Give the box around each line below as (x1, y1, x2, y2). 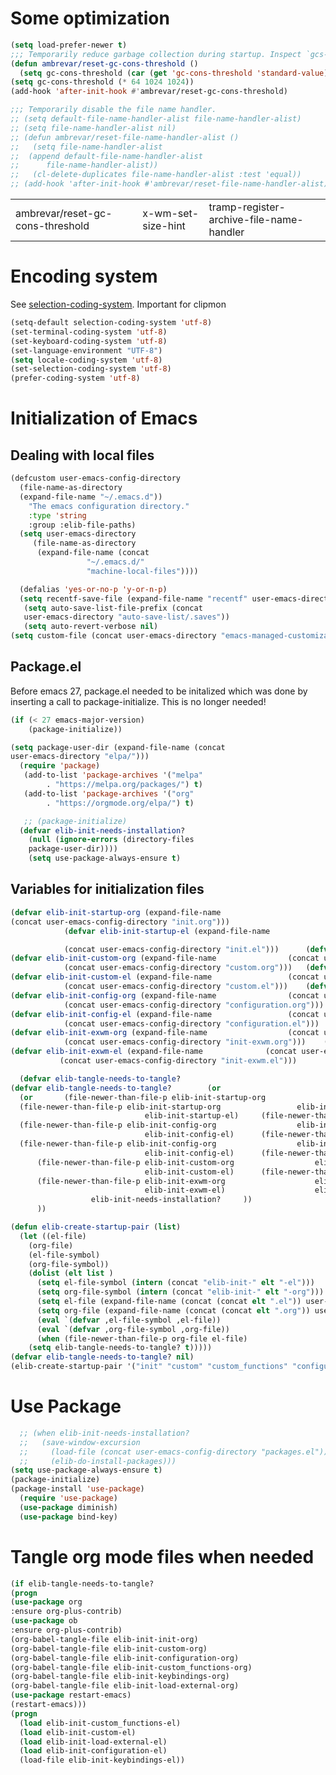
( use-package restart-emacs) (10, 1690, 132, 1701)
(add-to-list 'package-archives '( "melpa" (23, 770, 203, 781)
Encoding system (10, 265, 158, 288)
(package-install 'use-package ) (10, 1484, 145, 1494)
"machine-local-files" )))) (86, 566, 199, 576)
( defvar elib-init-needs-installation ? (19, 825, 186, 836)
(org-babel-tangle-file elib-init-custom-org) (10, 1643, 208, 1654)
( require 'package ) (19, 761, 101, 771)
